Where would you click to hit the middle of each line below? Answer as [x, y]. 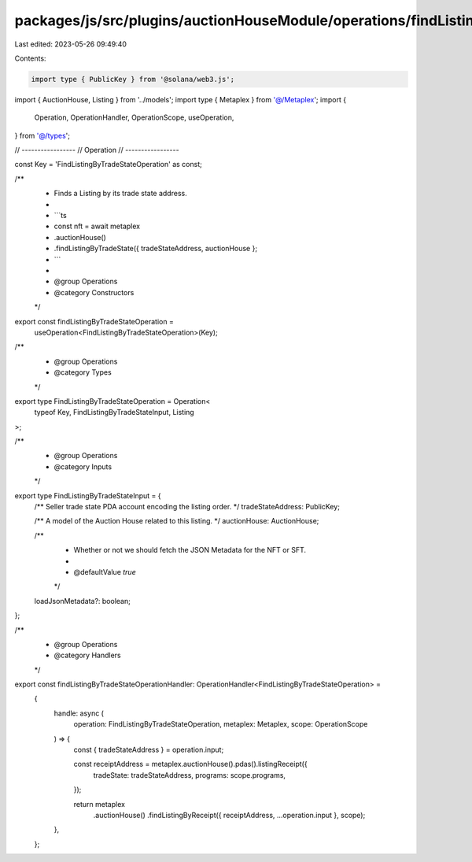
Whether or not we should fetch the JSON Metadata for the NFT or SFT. [190, 550]
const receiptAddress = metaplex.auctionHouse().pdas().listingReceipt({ [190, 764]
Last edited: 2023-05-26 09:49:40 [71, 44]
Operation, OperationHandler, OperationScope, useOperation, [134, 117]
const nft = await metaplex [97, 226]
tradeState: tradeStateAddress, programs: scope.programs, [190, 775]
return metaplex [100, 804]
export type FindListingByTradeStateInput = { [88, 495]
